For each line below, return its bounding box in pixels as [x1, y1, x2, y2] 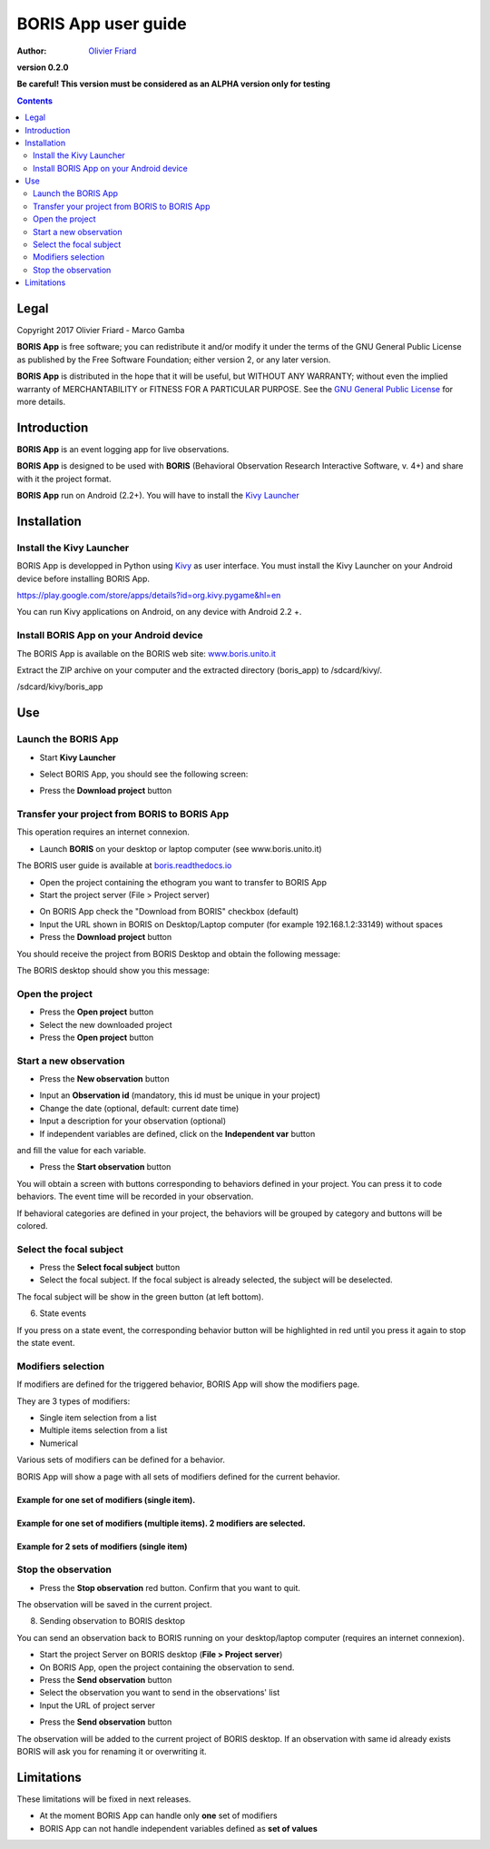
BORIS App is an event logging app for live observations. [16, 443, 230, 454]
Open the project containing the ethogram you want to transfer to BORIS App [39, 876, 327, 887]
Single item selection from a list [39, 1412, 157, 1423]
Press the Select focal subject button [39, 1262, 181, 1273]
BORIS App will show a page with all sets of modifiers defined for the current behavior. [16, 1471, 340, 1482]
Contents [16, 95, 54, 106]
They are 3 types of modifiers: [16, 1395, 131, 1407]
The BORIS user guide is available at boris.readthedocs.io [16, 860, 232, 871]
